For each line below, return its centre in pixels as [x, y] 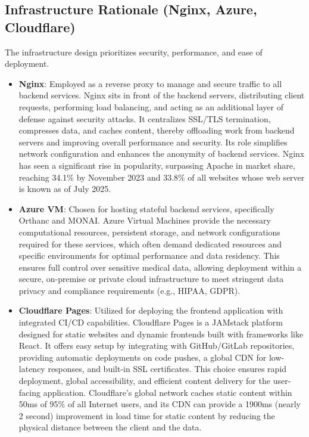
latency [32, 369]
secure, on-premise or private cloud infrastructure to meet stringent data [151, 279]
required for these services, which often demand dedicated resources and [150, 244]
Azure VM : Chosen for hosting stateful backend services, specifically [146, 208]
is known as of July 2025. [65, 189]
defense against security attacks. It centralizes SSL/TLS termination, [145, 118]
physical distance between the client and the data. [110, 427]
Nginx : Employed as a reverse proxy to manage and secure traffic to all [150, 83]
